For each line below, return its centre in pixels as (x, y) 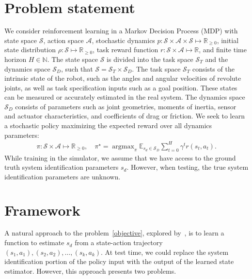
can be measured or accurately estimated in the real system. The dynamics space (125, 97)
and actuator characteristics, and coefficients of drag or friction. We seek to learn (125, 116)
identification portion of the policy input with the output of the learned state (119, 261)
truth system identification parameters (62, 167)
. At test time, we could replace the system (165, 252)
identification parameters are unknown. (63, 176)
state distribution (30, 50)
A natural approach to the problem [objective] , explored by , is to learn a (114, 233)
